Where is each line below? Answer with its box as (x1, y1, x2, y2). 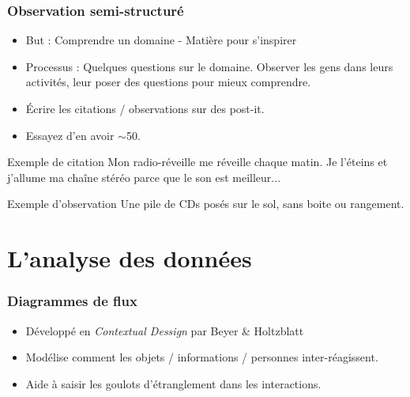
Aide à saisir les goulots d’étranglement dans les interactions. (25, 375, 322, 391)
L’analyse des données (7, 242, 252, 274)
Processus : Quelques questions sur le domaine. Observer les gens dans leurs (25, 58, 393, 74)
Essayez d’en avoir (25, 127, 115, 143)
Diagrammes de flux (7, 291, 137, 311)
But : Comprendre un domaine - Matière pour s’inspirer (25, 32, 297, 48)
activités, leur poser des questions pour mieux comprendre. (25, 74, 311, 90)
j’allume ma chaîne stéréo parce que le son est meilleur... (7, 168, 281, 185)
